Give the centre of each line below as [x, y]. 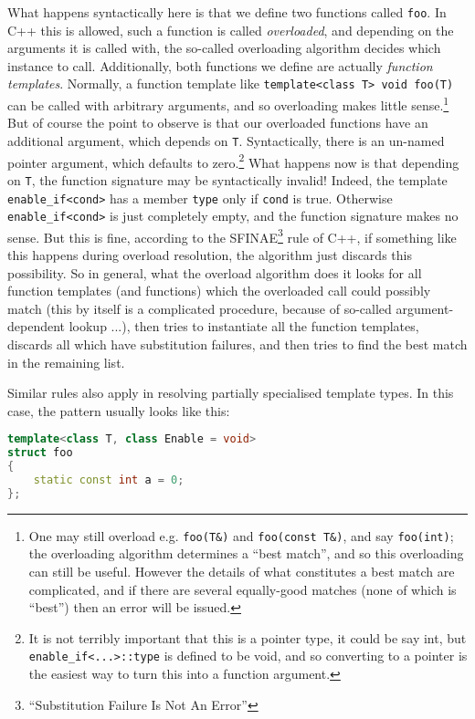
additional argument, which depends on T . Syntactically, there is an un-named [226, 140]
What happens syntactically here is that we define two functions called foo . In [227, 12]
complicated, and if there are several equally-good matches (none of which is [243, 589]
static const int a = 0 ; [109, 480]
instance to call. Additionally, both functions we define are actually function [220, 65]
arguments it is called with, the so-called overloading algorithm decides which [224, 48]
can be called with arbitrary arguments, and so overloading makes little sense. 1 [228, 104]
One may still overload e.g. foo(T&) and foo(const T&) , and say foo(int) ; [241, 535]
